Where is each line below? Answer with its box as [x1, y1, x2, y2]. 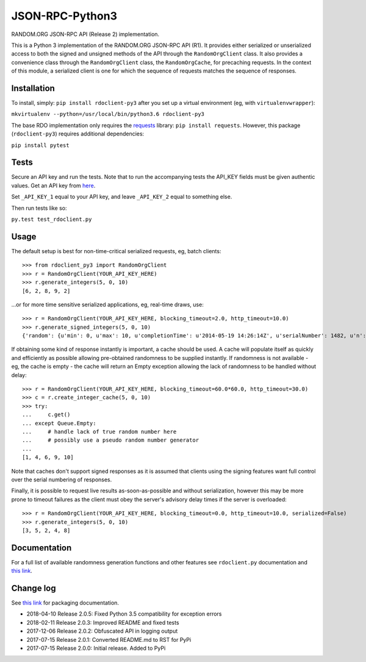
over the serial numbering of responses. [11, 476, 112, 483]
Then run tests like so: [11, 204, 67, 212]
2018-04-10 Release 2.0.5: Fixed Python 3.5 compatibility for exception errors [26, 610, 222, 617]
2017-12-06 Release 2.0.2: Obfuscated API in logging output [26, 627, 178, 635]
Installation [11, 83, 55, 93]
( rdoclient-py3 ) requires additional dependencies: [11, 130, 145, 137]
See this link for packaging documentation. [11, 599, 119, 606]
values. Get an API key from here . [11, 182, 96, 189]
